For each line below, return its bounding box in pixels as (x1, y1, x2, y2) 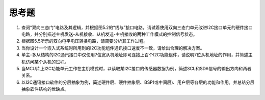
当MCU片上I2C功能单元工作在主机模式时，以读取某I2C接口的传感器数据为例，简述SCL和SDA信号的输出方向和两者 (21, 65, 252, 71)
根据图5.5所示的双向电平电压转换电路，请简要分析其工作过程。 (21, 38, 148, 44)
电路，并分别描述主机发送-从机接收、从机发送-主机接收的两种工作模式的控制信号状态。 (21, 31, 197, 37)
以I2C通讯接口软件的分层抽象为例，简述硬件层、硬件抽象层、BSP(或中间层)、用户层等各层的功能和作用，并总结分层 (21, 79, 255, 85)
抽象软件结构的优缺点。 (21, 86, 69, 92)
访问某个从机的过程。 (25, 59, 69, 65)
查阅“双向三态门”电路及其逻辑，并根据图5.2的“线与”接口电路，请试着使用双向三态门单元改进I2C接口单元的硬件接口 (21, 25, 253, 30)
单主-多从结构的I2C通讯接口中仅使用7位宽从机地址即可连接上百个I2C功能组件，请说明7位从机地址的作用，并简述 (21, 52, 249, 58)
